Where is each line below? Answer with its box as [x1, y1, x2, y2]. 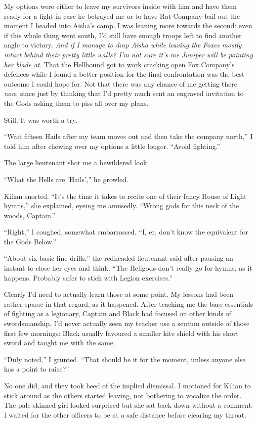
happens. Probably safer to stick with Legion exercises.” [4, 272, 172, 282]
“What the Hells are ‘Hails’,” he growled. [4, 174, 128, 184]
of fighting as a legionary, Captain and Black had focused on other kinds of [4, 308, 231, 319]
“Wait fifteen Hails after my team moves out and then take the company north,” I [4, 131, 253, 141]
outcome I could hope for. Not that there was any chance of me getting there [4, 78, 237, 89]
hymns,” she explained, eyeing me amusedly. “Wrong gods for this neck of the [4, 200, 239, 211]
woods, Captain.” [4, 210, 55, 220]
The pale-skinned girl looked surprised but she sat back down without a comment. [4, 400, 253, 410]
